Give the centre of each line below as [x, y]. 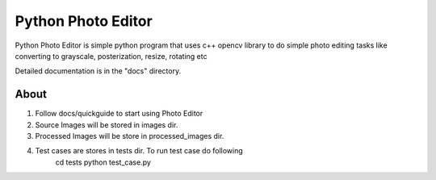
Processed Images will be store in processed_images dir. [130, 136]
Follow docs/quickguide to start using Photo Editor [119, 114]
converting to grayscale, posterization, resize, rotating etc [111, 56]
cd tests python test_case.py [103, 162]
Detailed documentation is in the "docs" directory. [98, 71]
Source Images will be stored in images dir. [107, 124]
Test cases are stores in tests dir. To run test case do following [139, 151]
